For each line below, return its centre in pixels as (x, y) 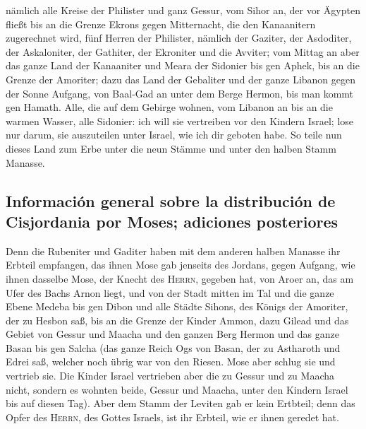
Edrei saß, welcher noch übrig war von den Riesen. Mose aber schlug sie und (171, 362)
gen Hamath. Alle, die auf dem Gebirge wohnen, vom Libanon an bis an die (169, 107)
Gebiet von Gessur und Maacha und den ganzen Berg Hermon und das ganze (172, 334)
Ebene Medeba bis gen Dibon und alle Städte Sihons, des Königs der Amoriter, (177, 306)
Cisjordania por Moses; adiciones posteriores (172, 221)
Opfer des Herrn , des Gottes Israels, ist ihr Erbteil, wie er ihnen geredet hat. (172, 417)
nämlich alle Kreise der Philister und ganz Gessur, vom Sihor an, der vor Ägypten (183, 10)
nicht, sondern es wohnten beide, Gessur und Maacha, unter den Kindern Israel (177, 389)
